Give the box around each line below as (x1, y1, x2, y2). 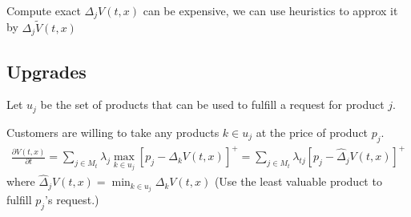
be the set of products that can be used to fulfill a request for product (40, 96, 385, 113)
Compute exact (6, 2, 81, 18)
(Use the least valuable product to (214, 173, 382, 190)
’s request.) (45, 191, 99, 208)
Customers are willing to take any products (6, 123, 220, 140)
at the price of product (256, 123, 369, 140)
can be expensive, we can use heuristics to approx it (143, 2, 398, 18)
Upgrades (6, 58, 87, 83)
